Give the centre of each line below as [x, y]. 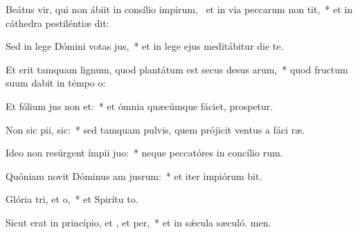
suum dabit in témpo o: [56, 83]
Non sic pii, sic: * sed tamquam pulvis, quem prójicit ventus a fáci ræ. [155, 129]
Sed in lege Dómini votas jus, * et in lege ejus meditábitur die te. [145, 46]
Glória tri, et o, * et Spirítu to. [72, 199]
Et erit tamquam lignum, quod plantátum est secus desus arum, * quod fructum [177, 69]
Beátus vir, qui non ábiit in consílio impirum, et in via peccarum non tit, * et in [179, 9]
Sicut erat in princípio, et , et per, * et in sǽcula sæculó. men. [138, 222]
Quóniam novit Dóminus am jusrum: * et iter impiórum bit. [134, 175]
